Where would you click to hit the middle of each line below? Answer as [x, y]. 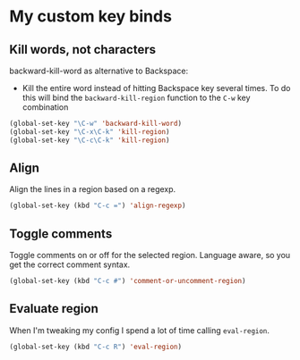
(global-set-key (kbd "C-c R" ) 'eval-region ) [95, 347]
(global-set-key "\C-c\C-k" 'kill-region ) [90, 140]
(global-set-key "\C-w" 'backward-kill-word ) [95, 123]
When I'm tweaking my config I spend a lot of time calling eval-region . [140, 330]
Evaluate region [54, 309]
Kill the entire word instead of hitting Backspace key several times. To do [156, 88]
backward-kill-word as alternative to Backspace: [99, 71]
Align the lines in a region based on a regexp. [93, 189]
